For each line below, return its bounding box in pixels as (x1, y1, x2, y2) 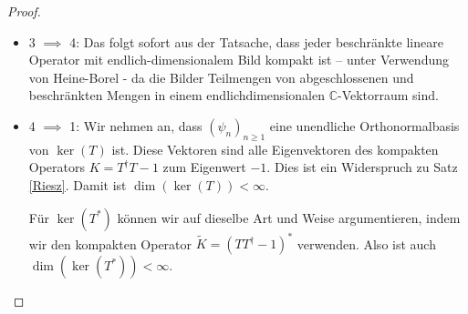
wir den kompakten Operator (28, 234, 192, 253)
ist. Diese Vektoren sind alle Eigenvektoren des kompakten (111, 139, 439, 158)
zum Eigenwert (162, 157, 246, 177)
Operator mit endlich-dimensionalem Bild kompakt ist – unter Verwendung (28, 50, 449, 69)
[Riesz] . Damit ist (28, 175, 127, 194)
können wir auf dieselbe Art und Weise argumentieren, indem (117, 208, 461, 227)
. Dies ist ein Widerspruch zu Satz (266, 157, 458, 177)
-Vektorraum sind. (337, 86, 439, 105)
